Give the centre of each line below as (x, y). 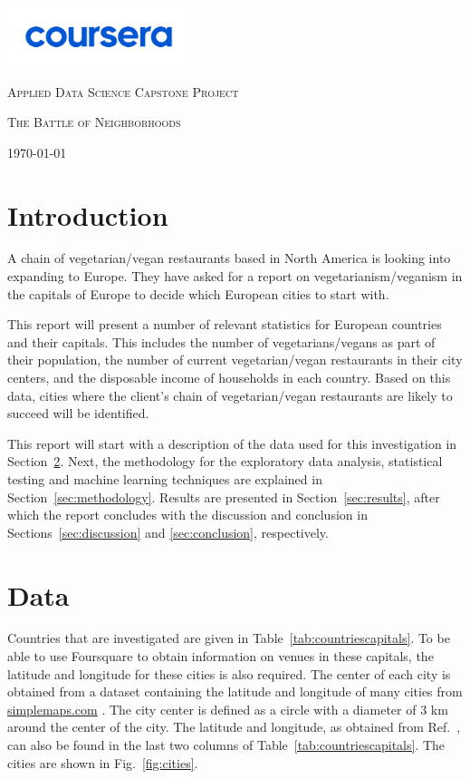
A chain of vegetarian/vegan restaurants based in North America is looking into (229, 258)
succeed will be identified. (78, 413)
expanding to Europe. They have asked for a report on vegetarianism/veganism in (235, 276)
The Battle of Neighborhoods (94, 122)
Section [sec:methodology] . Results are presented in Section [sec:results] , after (224, 497)
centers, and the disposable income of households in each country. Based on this (229, 378)
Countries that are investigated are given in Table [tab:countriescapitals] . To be (229, 638)
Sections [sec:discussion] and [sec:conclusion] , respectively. (168, 532)
